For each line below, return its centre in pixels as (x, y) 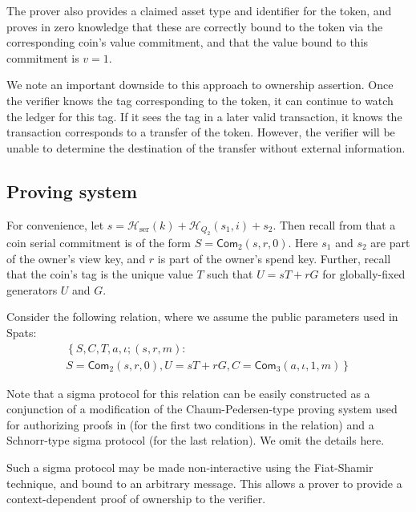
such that (230, 274)
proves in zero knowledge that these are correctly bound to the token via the (195, 26)
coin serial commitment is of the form (99, 242)
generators (32, 289)
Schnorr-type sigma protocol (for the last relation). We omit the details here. (196, 440)
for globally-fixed (364, 274)
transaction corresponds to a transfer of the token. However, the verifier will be (201, 132)
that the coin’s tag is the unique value (100, 274)
